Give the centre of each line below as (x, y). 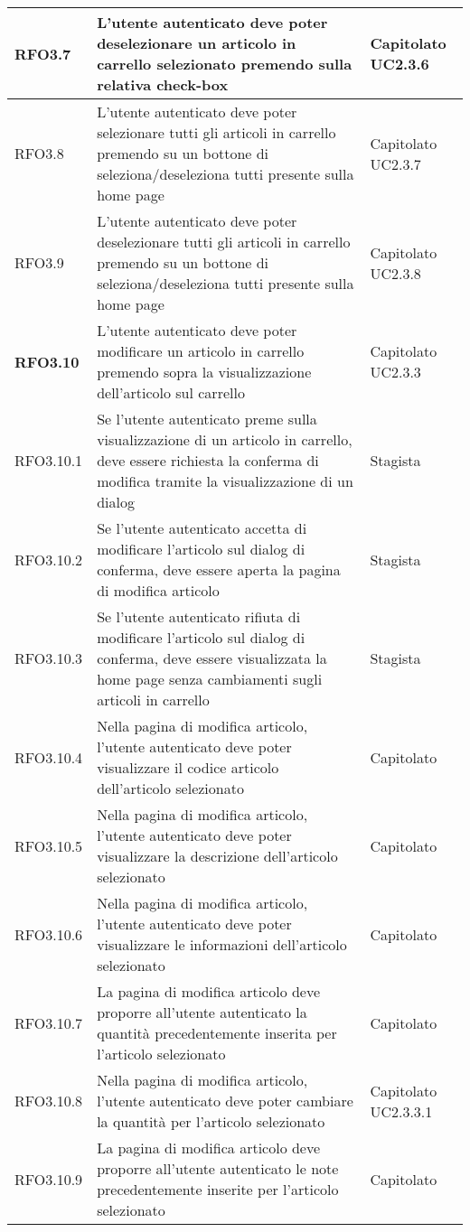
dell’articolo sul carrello (171, 392)
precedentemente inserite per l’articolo (218, 1189)
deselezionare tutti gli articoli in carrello (224, 242)
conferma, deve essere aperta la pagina (219, 569)
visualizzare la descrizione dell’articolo (217, 856)
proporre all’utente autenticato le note (218, 1168)
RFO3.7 (43, 53)
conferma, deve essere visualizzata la (212, 658)
